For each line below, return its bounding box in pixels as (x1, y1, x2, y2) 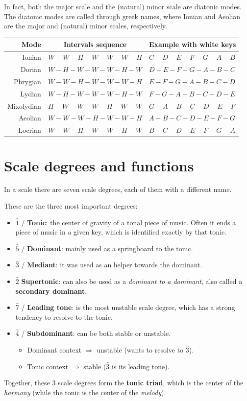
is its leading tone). (111, 361, 170, 371)
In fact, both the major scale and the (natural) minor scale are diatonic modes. (4, 1, 242, 11)
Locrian (18, 125, 41, 135)
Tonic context (27, 361, 69, 371)
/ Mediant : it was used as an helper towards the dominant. (21, 259, 202, 270)
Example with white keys (149, 39, 236, 49)
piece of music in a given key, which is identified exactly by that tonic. (15, 227, 227, 237)
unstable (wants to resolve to (97, 344, 184, 354)
